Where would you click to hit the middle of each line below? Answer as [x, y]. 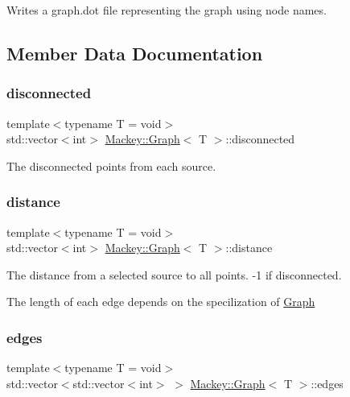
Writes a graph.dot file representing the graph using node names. [167, 10]
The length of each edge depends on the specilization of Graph [161, 302]
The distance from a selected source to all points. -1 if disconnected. [174, 274]
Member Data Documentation [135, 53]
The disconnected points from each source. [111, 165]
